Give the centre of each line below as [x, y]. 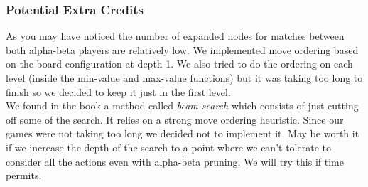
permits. [24, 175]
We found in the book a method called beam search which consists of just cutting [182, 106]
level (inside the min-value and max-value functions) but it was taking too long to [184, 78]
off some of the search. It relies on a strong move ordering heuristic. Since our [175, 119]
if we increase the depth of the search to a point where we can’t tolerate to [168, 147]
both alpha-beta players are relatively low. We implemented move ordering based [182, 49]
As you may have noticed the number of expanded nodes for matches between [175, 36]
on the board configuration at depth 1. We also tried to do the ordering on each [179, 64]
